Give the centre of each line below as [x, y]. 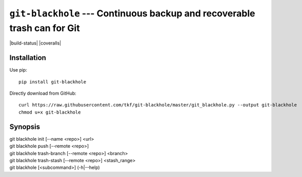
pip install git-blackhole [53, 82]
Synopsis [25, 127]
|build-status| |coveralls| [35, 43]
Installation [28, 58]
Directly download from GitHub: [43, 93]
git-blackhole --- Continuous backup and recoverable [132, 13]
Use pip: [18, 70]
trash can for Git [45, 28]
